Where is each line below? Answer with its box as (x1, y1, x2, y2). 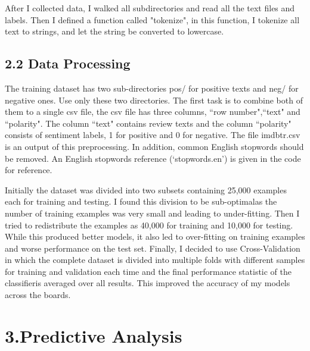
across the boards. (5, 289, 71, 301)
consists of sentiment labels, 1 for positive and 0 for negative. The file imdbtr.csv (5, 129, 300, 141)
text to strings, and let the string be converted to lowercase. (5, 25, 224, 37)
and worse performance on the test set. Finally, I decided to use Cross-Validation (5, 242, 300, 254)
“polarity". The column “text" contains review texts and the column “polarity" (5, 117, 292, 129)
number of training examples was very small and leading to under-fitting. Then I (5, 206, 300, 219)
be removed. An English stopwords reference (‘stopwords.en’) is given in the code (5, 152, 301, 164)
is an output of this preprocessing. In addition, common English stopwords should (5, 140, 304, 152)
